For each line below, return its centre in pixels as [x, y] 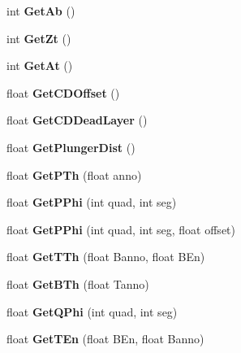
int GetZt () [39, 38]
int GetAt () [40, 65]
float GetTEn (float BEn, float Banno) [105, 339]
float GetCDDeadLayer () [77, 120]
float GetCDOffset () [63, 92]
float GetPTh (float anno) [74, 174]
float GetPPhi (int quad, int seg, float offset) [121, 229]
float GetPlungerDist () [71, 147]
